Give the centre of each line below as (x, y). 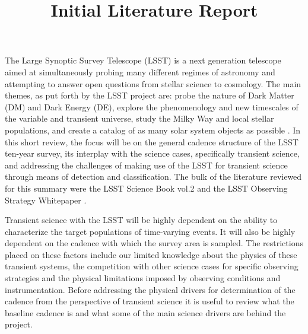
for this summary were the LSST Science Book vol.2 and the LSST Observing (146, 188)
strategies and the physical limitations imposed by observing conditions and (143, 278)
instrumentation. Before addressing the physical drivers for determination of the (150, 289)
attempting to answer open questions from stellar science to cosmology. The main (153, 83)
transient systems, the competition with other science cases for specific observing (152, 266)
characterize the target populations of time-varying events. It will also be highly (150, 231)
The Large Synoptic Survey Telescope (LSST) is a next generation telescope (143, 60)
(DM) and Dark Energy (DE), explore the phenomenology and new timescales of (152, 106)
